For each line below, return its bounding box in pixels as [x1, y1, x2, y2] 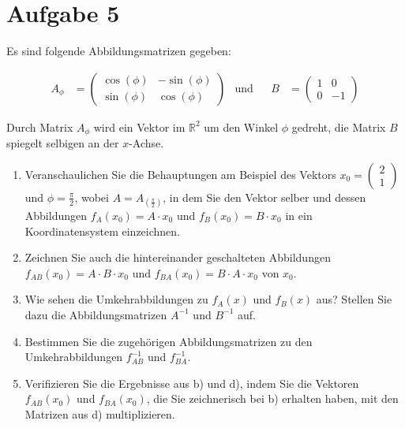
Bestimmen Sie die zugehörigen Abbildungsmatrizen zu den [24, 333, 313, 349]
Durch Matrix [6, 118, 73, 135]
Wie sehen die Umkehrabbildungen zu [24, 291, 208, 307]
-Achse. [129, 135, 164, 151]
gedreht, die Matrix [291, 118, 386, 135]
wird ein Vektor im [93, 118, 186, 135]
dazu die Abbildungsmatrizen [24, 306, 167, 322]
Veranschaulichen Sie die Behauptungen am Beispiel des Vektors [24, 166, 336, 182]
